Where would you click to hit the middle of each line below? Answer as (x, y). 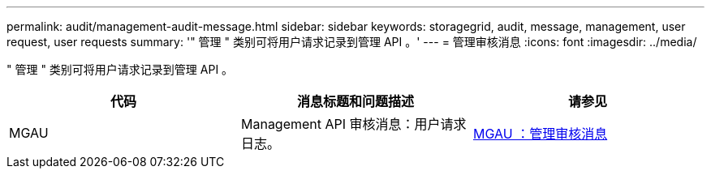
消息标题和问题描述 (355, 101)
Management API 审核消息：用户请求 (353, 124)
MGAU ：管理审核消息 (540, 134)
